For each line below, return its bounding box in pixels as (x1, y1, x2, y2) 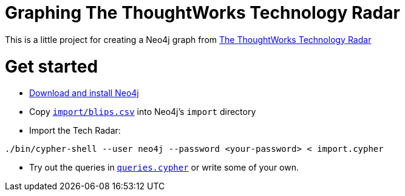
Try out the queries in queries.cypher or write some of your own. (29, 162, 299, 173)
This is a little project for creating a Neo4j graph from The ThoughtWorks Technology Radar (5, 34, 372, 45)
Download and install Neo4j (29, 88, 139, 99)
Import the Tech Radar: (29, 125, 121, 136)
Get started (5, 56, 98, 77)
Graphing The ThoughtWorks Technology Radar (5, 2, 400, 23)
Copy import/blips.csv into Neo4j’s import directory (29, 106, 256, 117)
